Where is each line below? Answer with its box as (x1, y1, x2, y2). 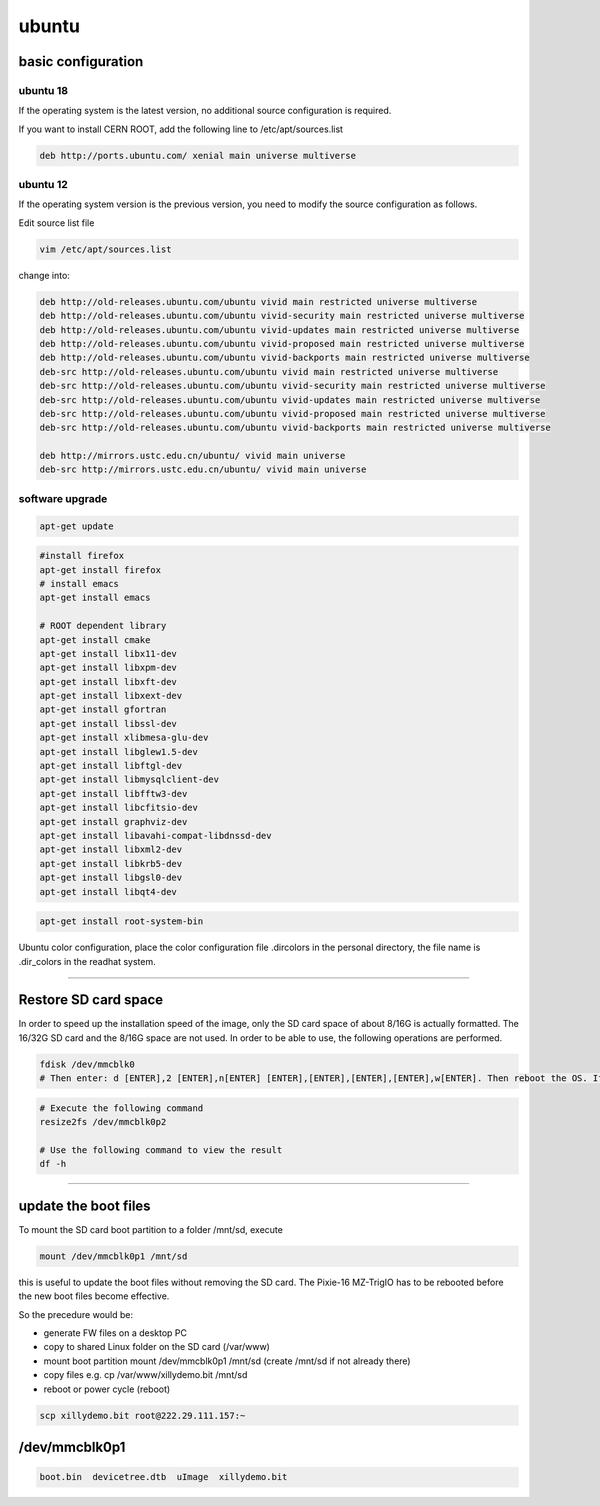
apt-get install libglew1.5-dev (39, 746, 199, 757)
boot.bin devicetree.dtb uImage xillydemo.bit (39, 1471, 288, 1483)
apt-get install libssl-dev (39, 718, 177, 729)
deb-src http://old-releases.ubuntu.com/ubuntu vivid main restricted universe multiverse (39, 366, 499, 377)
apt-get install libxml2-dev (39, 844, 183, 855)
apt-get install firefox (39, 564, 162, 575)
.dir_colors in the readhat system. (18, 955, 156, 967)
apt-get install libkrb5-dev (39, 858, 183, 869)
